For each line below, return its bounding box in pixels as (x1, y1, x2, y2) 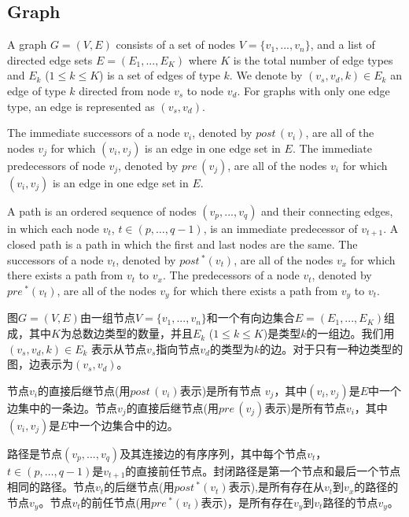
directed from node (79, 82, 171, 98)
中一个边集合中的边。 (68, 416, 179, 433)
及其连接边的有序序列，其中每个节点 (120, 445, 308, 461)
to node (186, 82, 224, 98)
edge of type (7, 82, 66, 98)
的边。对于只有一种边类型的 (260, 340, 403, 356)
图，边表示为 (7, 356, 73, 372)
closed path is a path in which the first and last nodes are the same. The (7, 236, 358, 253)
